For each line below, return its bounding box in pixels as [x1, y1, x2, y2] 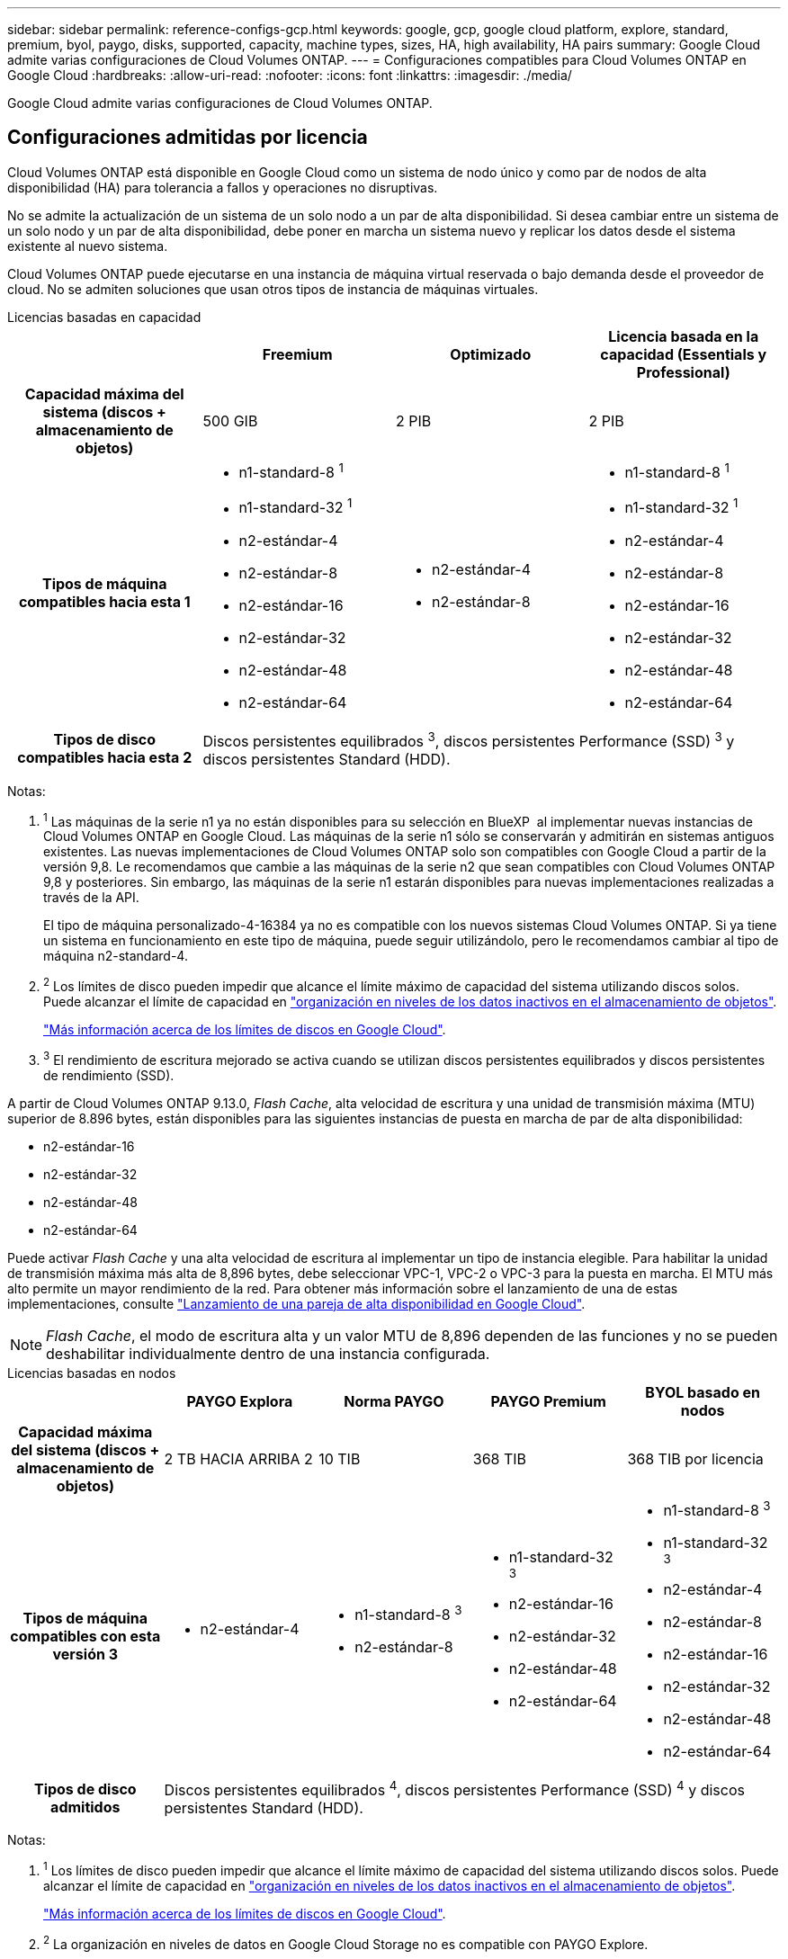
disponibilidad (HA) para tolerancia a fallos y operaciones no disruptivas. [7, 179, 438, 195]
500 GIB [202, 411, 258, 430]
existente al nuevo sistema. [7, 237, 168, 254]
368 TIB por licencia [627, 1449, 764, 1468]
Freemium [262, 344, 333, 363]
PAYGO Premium [490, 1391, 606, 1410]
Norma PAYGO [344, 1391, 444, 1410]
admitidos [50, 1797, 121, 1816]
